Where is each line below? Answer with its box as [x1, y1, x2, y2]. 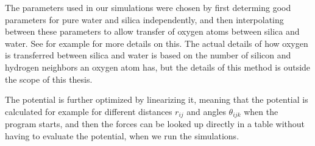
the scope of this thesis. [5, 72, 93, 85]
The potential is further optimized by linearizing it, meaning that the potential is [5, 93, 308, 106]
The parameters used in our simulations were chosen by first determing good [5, 1, 291, 13]
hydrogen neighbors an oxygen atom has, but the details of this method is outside [5, 60, 311, 73]
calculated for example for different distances [5, 105, 172, 117]
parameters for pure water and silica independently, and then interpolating [5, 13, 284, 26]
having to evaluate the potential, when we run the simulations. [5, 129, 239, 142]
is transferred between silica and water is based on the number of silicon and [5, 49, 291, 61]
